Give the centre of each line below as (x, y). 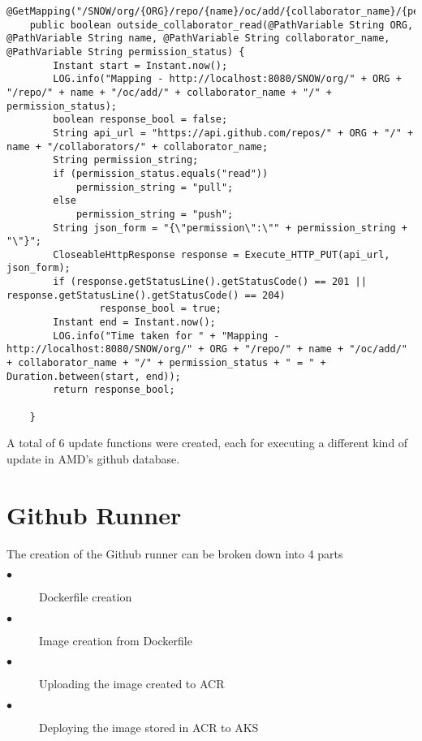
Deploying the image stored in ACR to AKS (149, 728)
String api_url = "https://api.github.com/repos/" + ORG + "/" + (233, 133)
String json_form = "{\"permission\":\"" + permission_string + (230, 228)
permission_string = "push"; (155, 214)
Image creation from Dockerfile (116, 640)
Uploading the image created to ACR (132, 684)
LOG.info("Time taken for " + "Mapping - (166, 336)
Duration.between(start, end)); (94, 376)
